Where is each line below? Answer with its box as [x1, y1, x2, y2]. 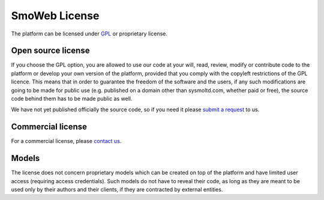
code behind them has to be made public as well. [11, 95, 133, 102]
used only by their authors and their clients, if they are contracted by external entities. [11, 186, 223, 193]
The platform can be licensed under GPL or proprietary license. [11, 30, 167, 37]
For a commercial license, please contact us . [11, 138, 122, 145]
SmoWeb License [11, 9, 100, 22]
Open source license [11, 46, 90, 56]
